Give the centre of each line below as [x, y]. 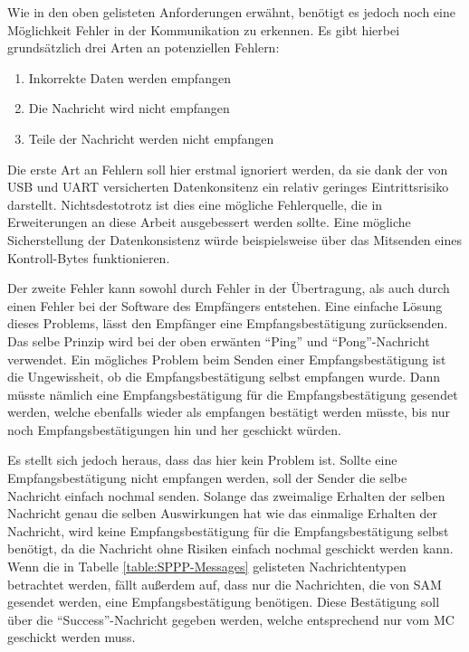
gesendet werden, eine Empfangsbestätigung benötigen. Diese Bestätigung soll [224, 602]
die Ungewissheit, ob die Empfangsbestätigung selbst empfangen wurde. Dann [224, 377]
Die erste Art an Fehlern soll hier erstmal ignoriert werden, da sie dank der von [228, 169]
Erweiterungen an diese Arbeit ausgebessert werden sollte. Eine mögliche [209, 222]
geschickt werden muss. [72, 637]
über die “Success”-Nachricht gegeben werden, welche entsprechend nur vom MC [231, 619]
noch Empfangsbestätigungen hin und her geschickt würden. [174, 429]
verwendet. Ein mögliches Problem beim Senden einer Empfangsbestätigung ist [227, 359]
